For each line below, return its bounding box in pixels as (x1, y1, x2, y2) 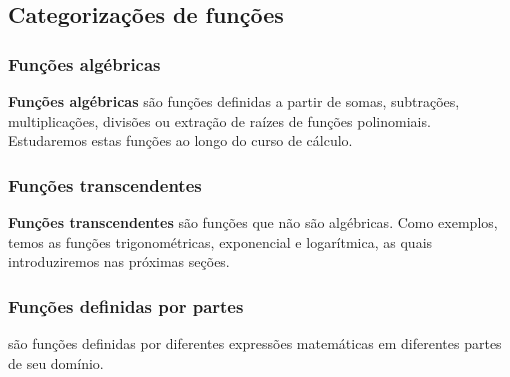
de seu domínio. (8, 352, 104, 373)
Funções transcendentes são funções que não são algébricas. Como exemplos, (8, 212, 498, 232)
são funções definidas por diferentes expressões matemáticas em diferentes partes (8, 333, 502, 353)
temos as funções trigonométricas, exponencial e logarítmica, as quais (8, 231, 433, 252)
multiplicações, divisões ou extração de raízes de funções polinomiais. (8, 110, 431, 131)
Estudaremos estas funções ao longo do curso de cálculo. (8, 130, 353, 151)
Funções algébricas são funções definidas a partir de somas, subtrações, (8, 91, 460, 111)
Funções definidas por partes (8, 293, 244, 318)
